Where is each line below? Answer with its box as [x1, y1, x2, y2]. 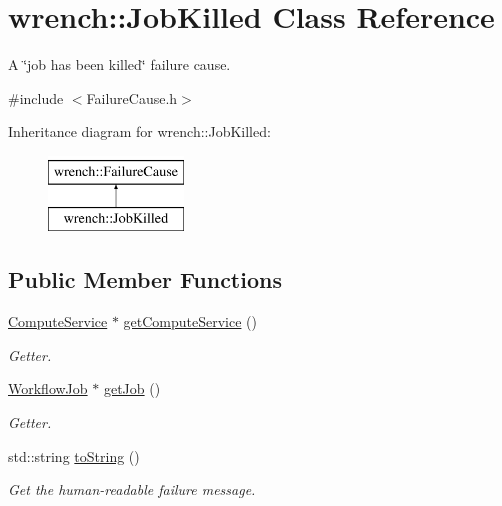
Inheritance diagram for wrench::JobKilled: [8, 121, 271, 142]
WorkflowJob [8, 378, 88, 399]
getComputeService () [123, 311, 257, 332]
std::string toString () [8, 445, 140, 466]
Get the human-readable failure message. [8, 479, 256, 500]
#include [8, 87, 64, 108]
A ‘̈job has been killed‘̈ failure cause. [8, 54, 231, 75]
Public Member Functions [8, 264, 282, 295]
